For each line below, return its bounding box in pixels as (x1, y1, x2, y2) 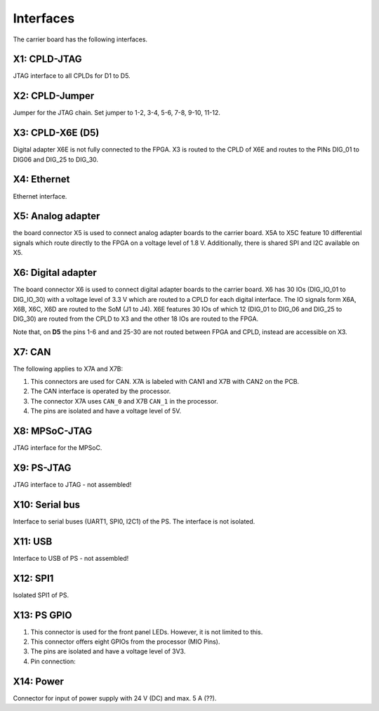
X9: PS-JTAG (13, 462, 72, 474)
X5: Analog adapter (13, 211, 100, 222)
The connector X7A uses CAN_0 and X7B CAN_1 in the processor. (30, 397, 219, 405)
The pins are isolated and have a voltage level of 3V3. (30, 647, 186, 656)
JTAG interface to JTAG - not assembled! (13, 481, 132, 489)
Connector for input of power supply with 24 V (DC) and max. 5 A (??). (13, 693, 217, 702)
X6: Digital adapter (13, 267, 98, 279)
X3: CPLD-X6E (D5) (13, 127, 100, 139)
